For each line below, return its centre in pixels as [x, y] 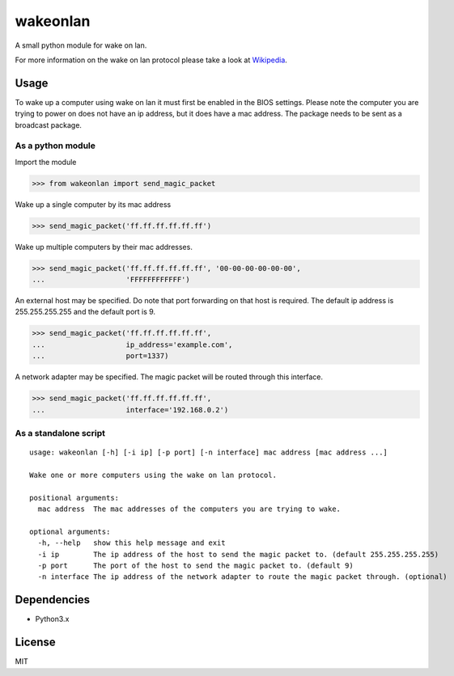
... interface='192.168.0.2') [130, 410]
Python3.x [52, 619]
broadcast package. [49, 125]
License [35, 642]
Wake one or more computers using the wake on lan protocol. [153, 475]
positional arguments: [74, 498]
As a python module [55, 146]
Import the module [46, 162]
